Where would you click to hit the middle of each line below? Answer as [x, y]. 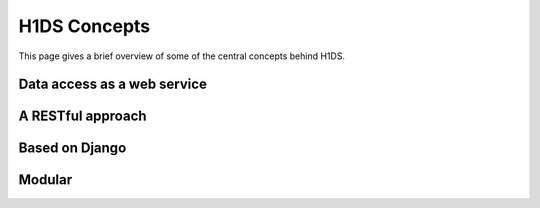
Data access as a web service [112, 84]
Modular [45, 180]
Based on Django [72, 148]
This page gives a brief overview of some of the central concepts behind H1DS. [181, 56]
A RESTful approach [82, 116]
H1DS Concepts [84, 26]
